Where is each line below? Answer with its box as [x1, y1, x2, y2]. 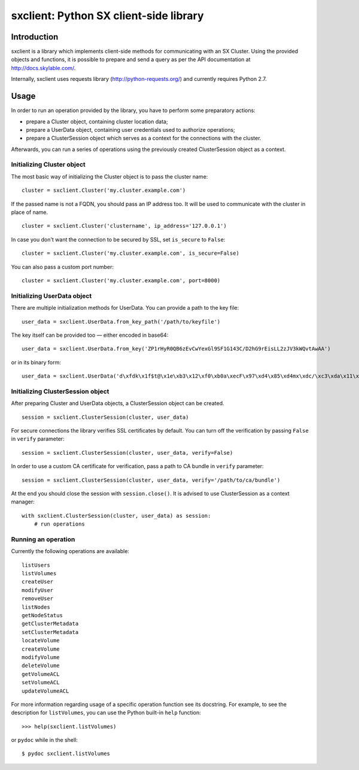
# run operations [34, 521, 85, 527]
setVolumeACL [22, 679, 60, 686]
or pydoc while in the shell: [11, 736, 78, 744]
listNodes [22, 603, 50, 611]
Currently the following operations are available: [11, 548, 130, 555]
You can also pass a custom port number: [11, 263, 114, 270]
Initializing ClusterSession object [11, 387, 109, 395]
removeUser [22, 595, 54, 602]
